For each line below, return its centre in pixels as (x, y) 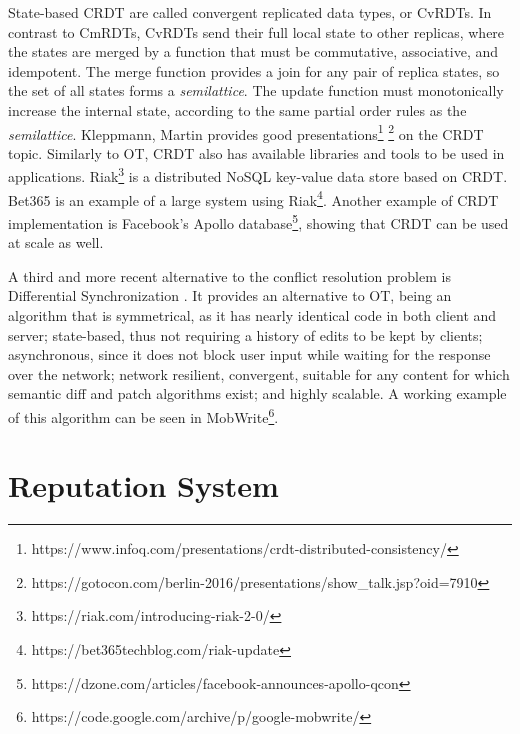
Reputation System (143, 485)
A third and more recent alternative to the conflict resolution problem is (229, 275)
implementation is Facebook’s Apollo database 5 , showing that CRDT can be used (258, 221)
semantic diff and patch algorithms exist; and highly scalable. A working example (257, 393)
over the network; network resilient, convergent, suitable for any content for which (259, 373)
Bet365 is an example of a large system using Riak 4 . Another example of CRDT (253, 198)
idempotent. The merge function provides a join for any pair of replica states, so (254, 70)
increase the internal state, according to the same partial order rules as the (237, 109)
